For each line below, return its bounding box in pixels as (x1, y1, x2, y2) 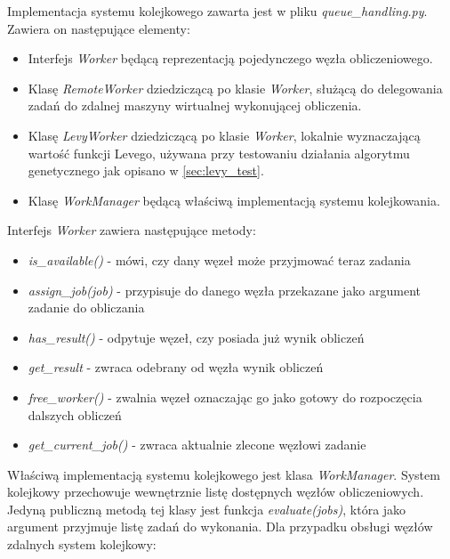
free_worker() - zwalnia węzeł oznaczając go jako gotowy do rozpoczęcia (28, 387, 422, 406)
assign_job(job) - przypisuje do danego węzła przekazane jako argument (28, 280, 421, 299)
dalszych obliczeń (28, 405, 122, 424)
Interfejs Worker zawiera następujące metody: (7, 221, 256, 239)
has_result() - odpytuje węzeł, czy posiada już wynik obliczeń (28, 328, 365, 346)
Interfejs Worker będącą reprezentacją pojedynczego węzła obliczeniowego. (28, 49, 433, 68)
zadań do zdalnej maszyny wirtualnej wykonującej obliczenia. (28, 96, 362, 115)
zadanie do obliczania (28, 298, 145, 317)
